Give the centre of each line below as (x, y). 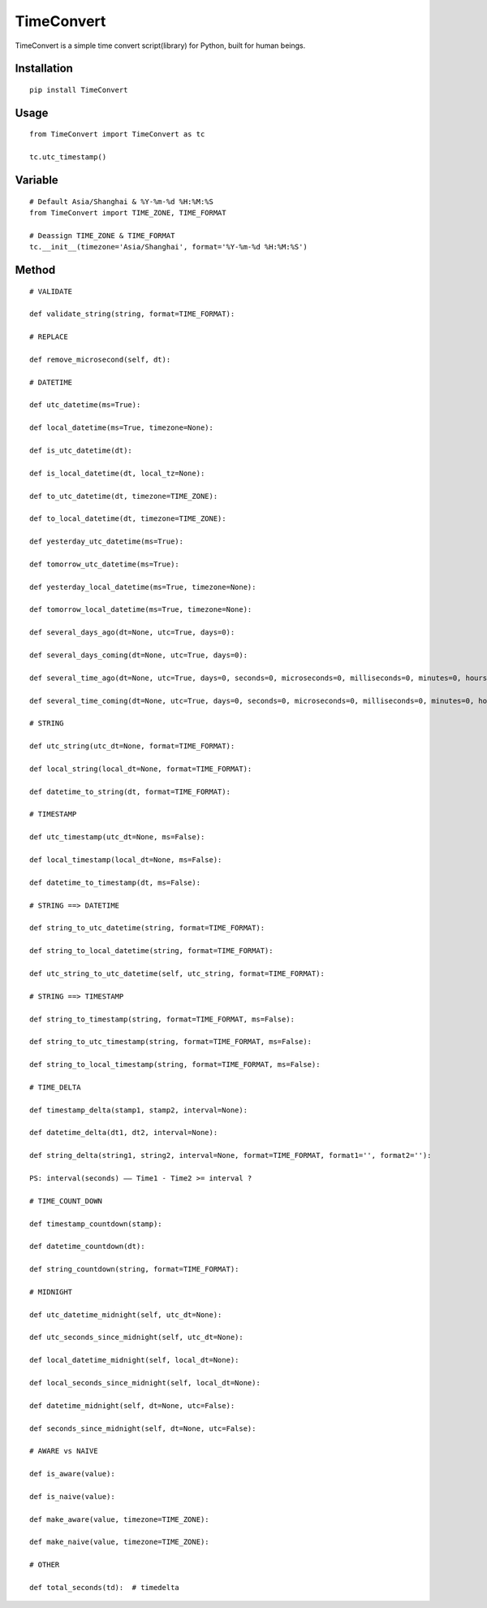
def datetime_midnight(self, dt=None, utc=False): (132, 1405)
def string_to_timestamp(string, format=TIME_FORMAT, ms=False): (162, 1019)
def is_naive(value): (72, 1496)
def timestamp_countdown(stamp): (96, 1224)
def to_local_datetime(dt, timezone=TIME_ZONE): (128, 519)
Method (35, 269)
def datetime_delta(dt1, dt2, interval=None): (124, 1133)
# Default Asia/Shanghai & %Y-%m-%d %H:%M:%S (122, 202)
